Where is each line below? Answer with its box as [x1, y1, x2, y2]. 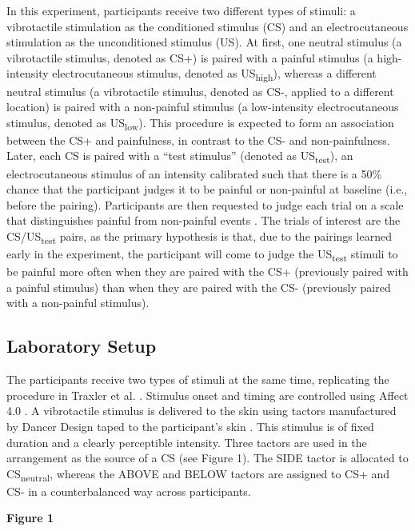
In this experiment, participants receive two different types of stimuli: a [6, 2, 356, 18]
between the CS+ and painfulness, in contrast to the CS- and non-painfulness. [6, 131, 390, 148]
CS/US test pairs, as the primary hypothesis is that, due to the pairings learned [6, 227, 392, 246]
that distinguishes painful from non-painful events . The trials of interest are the [6, 212, 401, 229]
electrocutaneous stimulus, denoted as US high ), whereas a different [52, 65, 377, 84]
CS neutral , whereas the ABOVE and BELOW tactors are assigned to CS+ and [6, 465, 390, 484]
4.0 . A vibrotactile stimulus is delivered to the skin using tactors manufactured [6, 402, 397, 419]
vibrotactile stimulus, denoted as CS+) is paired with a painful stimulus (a [6, 49, 373, 66]
